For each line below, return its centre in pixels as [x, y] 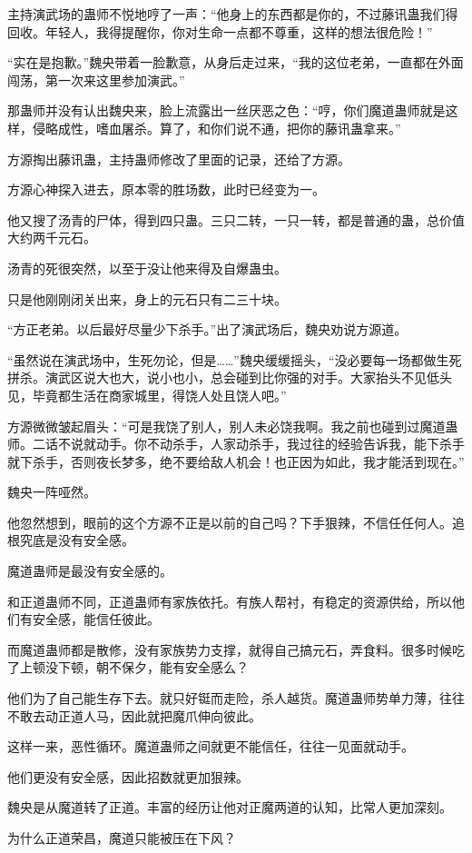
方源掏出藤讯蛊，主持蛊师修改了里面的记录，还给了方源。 [179, 159]
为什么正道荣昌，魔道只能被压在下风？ [122, 838]
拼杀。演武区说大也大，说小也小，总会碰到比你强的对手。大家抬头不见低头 [230, 377]
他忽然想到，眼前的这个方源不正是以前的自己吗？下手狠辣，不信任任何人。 [230, 522]
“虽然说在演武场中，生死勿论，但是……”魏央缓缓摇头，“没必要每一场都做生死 [235, 359]
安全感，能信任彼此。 [96, 619]
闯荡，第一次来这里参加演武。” [96, 79]
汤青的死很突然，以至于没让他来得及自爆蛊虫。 [147, 268]
